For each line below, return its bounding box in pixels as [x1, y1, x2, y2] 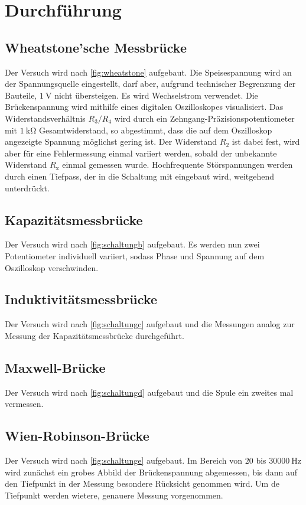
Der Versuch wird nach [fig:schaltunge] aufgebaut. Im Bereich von [5, 454, 243, 467]
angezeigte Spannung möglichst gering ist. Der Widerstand [5, 135, 217, 148]
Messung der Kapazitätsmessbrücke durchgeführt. [5, 329, 184, 341]
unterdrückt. [5, 181, 50, 194]
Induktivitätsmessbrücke [5, 290, 157, 308]
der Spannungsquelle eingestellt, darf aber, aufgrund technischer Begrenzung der [5, 77, 296, 90]
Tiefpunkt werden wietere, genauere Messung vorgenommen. [5, 488, 223, 501]
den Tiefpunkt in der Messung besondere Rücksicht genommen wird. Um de [5, 477, 279, 490]
